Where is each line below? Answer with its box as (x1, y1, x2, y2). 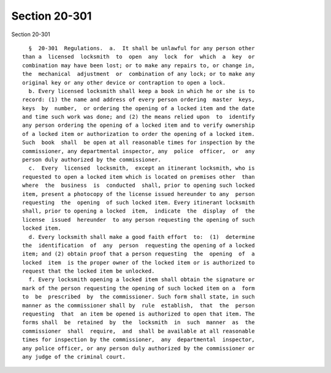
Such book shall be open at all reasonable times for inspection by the (22, 139, 255, 146)
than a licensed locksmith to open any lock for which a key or (22, 53, 255, 61)
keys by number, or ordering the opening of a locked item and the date (22, 105, 255, 111)
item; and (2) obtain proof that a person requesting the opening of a (22, 251, 255, 257)
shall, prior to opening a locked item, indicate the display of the (22, 208, 255, 214)
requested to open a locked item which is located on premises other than (22, 173, 255, 180)
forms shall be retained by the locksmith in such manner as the (22, 319, 255, 326)
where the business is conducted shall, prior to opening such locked (22, 182, 255, 189)
